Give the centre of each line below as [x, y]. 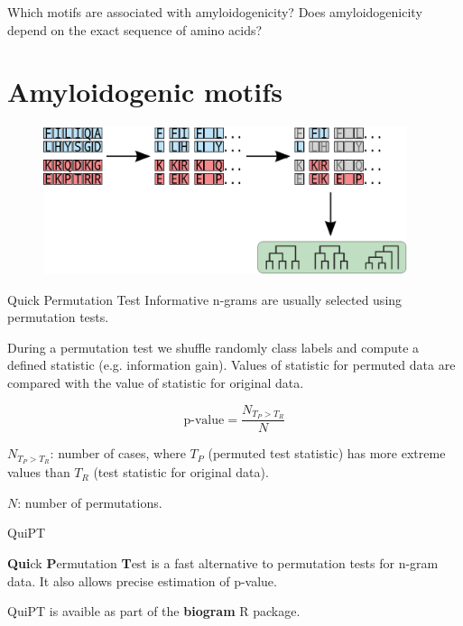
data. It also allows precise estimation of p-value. [142, 580]
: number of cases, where [118, 453]
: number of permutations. [90, 502]
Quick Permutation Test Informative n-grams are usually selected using [205, 299]
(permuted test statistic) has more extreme [327, 453]
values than [39, 472]
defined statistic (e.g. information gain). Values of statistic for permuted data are [231, 365]
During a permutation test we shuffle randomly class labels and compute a [213, 347]
